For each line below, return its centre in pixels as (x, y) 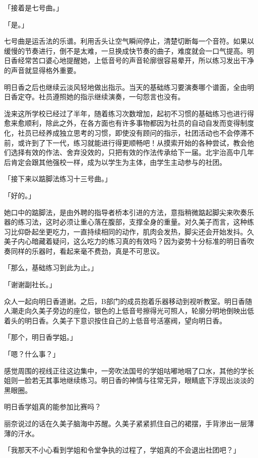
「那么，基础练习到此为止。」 (51, 267)
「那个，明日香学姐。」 (40, 337)
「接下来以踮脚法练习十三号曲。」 (58, 179)
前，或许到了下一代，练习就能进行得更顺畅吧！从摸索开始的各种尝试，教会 (126, 142)
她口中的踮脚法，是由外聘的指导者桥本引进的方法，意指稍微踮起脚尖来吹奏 (126, 212)
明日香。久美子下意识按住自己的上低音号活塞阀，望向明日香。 (125, 320)
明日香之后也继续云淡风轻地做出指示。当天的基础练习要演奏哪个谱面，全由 (126, 87)
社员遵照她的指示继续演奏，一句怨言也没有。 (111, 97)
